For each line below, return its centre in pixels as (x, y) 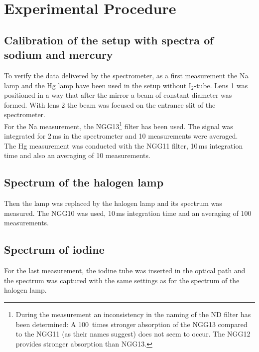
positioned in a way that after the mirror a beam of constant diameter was (118, 95)
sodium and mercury (59, 55)
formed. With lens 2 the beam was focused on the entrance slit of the (110, 104)
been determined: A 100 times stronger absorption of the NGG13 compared (131, 324)
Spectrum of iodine (54, 250)
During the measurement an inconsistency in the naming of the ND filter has (133, 314)
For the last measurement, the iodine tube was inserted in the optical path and (125, 270)
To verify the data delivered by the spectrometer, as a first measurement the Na (126, 75)
